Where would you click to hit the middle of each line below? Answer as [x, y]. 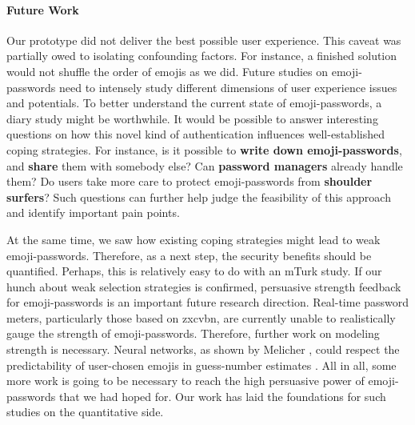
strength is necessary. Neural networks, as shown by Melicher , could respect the [203, 349]
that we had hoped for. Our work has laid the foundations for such [222, 396]
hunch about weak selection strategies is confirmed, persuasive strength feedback [204, 286]
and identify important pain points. [93, 212]
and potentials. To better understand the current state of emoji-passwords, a [194, 103]
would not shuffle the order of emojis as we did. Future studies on [168, 71]
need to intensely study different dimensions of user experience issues [228, 87]
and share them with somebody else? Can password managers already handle [205, 165]
